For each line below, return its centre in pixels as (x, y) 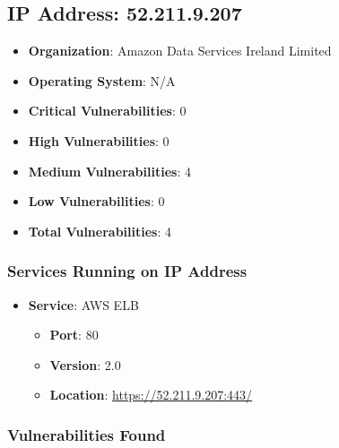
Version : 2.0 (85, 364)
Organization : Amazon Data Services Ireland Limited (180, 51)
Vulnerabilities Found (87, 434)
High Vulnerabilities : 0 (99, 140)
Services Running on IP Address (127, 271)
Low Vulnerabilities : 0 (96, 201)
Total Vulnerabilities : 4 (100, 231)
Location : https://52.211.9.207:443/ (151, 395)
